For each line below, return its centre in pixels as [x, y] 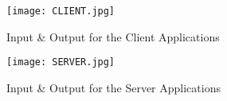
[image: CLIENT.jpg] [61, 11]
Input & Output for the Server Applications [113, 87]
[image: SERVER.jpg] [61, 62]
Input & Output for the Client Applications [113, 36]
